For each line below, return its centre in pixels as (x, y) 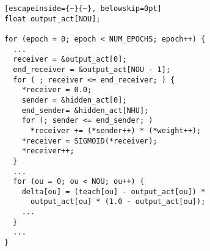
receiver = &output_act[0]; (70, 60)
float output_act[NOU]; (52, 19)
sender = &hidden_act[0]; (74, 100)
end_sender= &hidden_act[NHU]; (85, 110)
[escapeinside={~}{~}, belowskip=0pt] (83, 9)
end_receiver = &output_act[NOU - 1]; (92, 69)
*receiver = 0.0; (57, 90)
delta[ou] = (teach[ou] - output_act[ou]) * (114, 191)
